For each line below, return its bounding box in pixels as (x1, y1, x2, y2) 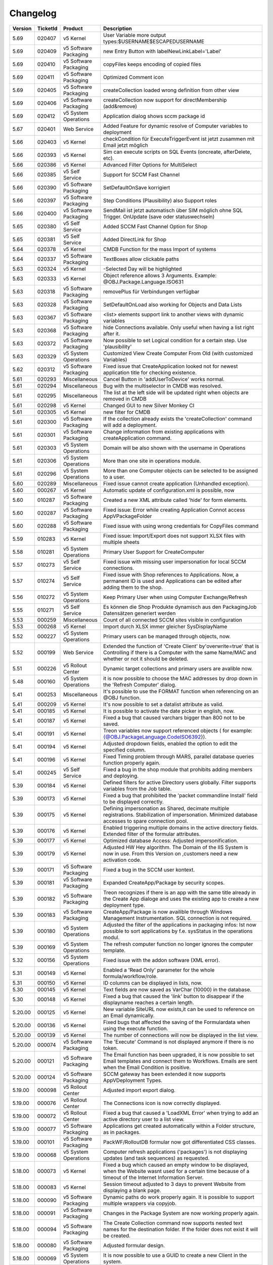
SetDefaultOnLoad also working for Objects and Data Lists (103, 301, 242, 308)
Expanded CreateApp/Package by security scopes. (103, 879, 225, 886)
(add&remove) (103, 103, 138, 110)
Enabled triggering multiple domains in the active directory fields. (103, 824, 259, 831)
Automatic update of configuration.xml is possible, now (103, 486, 235, 493)
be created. (103, 1232, 131, 1239)
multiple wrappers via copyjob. (103, 1200, 177, 1207)
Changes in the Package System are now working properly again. (103, 1209, 259, 1216)
